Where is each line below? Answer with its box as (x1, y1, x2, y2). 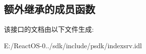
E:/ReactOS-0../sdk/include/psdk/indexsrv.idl (4, 40, 142, 50)
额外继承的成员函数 (4, 1, 95, 16)
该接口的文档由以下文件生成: (4, 24, 94, 34)
